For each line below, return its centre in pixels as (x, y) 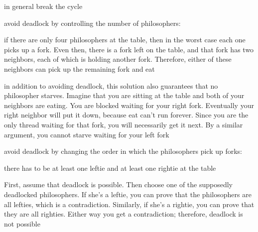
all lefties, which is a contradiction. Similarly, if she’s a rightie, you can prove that (129, 204)
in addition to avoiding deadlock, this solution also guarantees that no (111, 85)
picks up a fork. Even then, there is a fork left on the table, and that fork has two (129, 49)
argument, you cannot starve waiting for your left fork (87, 134)
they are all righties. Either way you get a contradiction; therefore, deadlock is (124, 214)
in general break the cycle (43, 6)
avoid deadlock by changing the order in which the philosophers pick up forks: (123, 151)
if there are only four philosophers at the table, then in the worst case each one (125, 40)
